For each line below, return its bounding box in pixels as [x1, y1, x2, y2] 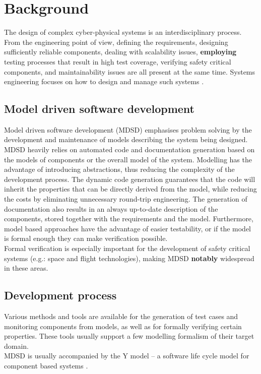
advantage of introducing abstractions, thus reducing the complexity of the [4, 164, 235, 174]
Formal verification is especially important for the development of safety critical [4, 243, 250, 254]
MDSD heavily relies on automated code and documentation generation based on [4, 144, 255, 155]
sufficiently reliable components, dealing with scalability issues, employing [4, 46, 237, 57]
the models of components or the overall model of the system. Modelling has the [4, 154, 252, 164]
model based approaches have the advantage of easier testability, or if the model [4, 223, 251, 233]
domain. [4, 340, 29, 351]
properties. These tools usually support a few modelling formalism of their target [4, 331, 254, 341]
